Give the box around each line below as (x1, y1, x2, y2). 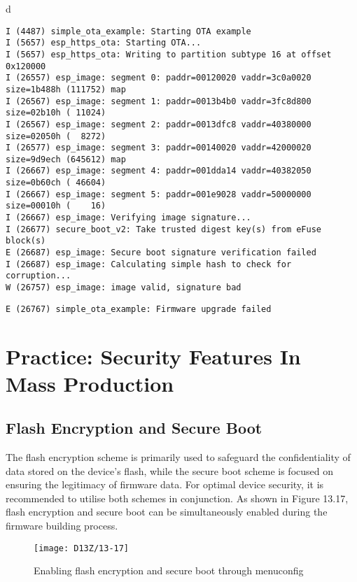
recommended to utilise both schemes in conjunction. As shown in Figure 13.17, (6, 490, 349, 505)
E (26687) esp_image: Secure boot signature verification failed (6, 248, 316, 258)
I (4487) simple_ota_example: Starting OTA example (6, 26, 251, 36)
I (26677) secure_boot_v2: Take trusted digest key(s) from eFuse (6, 224, 322, 234)
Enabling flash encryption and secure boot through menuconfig (34, 563, 304, 578)
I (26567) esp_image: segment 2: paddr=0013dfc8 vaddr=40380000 (6, 119, 311, 129)
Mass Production (6, 369, 174, 397)
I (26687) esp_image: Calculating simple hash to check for (6, 259, 292, 269)
